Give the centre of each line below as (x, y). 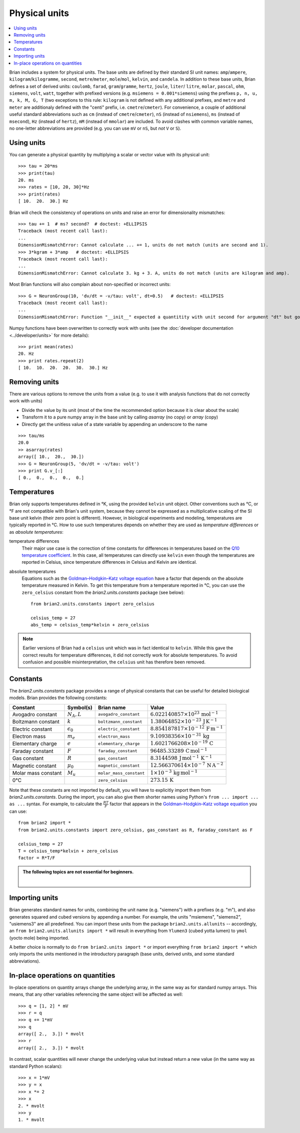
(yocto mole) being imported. (39, 938)
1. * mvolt (31, 1120)
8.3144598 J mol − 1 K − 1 (181, 758)
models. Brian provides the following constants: (58, 698)
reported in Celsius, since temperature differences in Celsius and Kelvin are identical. (109, 562)
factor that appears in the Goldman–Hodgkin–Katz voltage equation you (183, 804)
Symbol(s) (80, 708)
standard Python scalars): (36, 1066)
